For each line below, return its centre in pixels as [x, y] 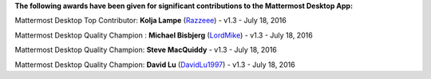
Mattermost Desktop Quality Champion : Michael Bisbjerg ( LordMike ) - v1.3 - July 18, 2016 [164, 35]
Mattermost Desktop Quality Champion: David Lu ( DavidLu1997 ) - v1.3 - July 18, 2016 [155, 65]
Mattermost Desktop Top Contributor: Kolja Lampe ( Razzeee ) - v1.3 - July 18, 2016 [150, 21]
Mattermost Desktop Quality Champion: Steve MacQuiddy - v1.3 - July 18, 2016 [146, 50]
